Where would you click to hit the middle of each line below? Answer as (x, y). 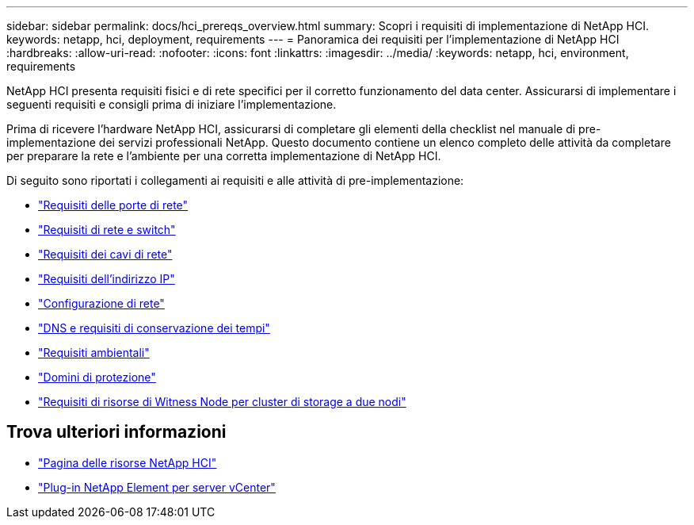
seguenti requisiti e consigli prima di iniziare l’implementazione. (172, 104)
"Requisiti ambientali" (94, 353)
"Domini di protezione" (97, 377)
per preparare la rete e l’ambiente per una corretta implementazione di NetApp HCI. (224, 156)
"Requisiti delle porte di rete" (113, 205)
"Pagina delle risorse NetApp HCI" (128, 462)
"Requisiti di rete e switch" (107, 230)
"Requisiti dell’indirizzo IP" (107, 279)
